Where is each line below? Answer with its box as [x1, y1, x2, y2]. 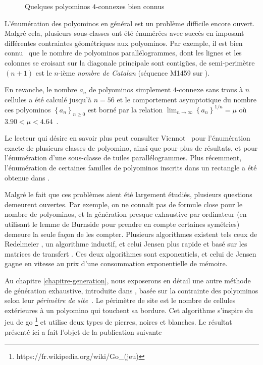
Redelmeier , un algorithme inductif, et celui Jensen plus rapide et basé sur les [5, 238, 247, 249]
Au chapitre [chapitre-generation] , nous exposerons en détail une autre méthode [5, 275, 251, 285]
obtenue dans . [5, 172, 50, 182]
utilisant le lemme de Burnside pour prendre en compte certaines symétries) [5, 218, 240, 229]
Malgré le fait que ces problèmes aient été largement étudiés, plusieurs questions [5, 189, 252, 200]
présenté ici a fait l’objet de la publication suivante [5, 326, 162, 337]
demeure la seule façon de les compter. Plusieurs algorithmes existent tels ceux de [5, 228, 257, 239]
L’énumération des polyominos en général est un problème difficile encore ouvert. [5, 18, 255, 28]
